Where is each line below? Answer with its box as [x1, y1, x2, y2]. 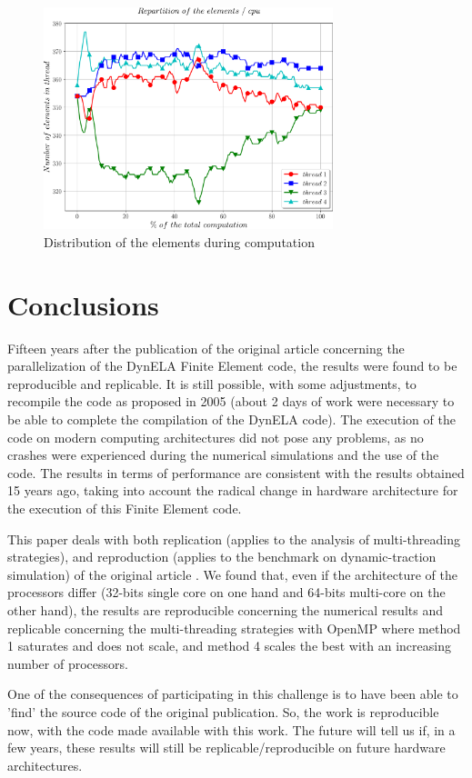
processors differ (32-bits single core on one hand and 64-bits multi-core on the [7, 583, 446, 602]
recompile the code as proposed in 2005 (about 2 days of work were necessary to [7, 392, 455, 411]
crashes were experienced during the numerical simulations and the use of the [7, 445, 439, 464]
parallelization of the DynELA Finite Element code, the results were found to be [7, 356, 457, 375]
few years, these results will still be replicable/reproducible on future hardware [7, 738, 446, 757]
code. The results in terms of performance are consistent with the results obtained [7, 463, 465, 482]
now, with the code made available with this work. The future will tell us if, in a [7, 720, 456, 739]
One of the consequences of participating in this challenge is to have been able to [7, 684, 458, 703]
